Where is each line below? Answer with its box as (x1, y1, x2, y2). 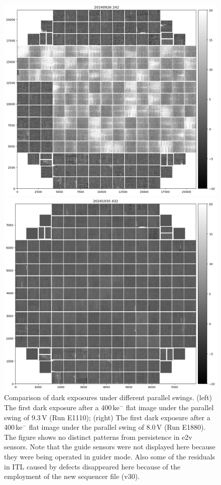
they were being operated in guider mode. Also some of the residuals (4, 451, 215, 461)
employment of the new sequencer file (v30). (4, 471, 140, 481)
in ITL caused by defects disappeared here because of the (4, 461, 180, 471)
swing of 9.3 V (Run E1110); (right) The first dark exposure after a (4, 412, 210, 422)
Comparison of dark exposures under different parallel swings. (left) (4, 392, 212, 403)
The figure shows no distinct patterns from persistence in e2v (4, 431, 192, 442)
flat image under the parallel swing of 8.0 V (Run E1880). (29, 422, 206, 432)
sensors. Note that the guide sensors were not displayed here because (4, 441, 215, 452)
